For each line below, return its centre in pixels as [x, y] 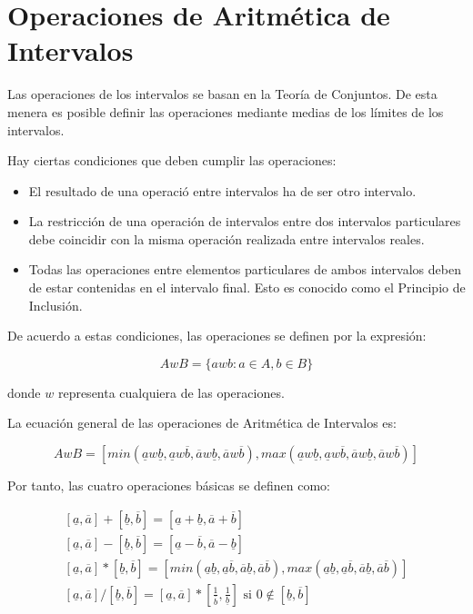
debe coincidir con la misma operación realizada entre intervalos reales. [226, 238]
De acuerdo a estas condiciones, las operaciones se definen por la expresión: [217, 336]
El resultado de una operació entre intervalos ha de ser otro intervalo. [222, 190]
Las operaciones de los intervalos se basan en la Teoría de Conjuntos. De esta [222, 94]
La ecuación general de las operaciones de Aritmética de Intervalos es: [202, 423]
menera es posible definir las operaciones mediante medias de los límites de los [226, 111]
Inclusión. [55, 305]
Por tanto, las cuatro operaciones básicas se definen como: [169, 485]
